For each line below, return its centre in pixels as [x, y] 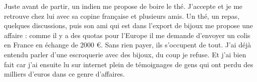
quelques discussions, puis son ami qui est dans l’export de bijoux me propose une [128, 25]
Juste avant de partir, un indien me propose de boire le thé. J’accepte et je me [123, 6]
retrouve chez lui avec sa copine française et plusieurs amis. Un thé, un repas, [122, 16]
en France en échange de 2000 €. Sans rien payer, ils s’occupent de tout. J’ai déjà [128, 45]
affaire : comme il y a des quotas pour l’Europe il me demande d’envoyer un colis [127, 35]
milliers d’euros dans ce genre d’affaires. [64, 74]
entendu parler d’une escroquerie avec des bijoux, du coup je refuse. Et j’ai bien [125, 54]
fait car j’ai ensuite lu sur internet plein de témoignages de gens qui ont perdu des [129, 64]
